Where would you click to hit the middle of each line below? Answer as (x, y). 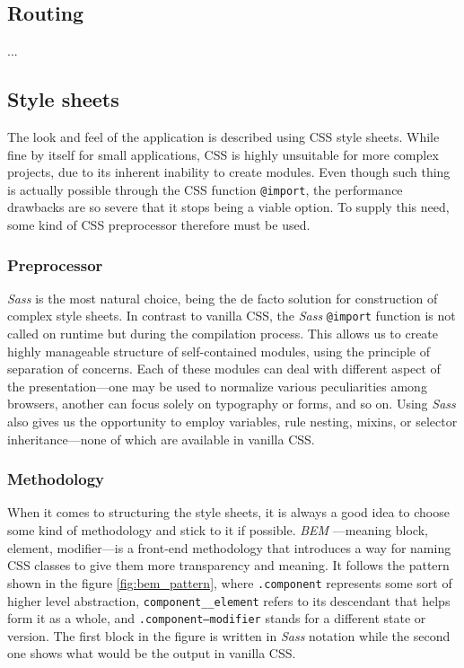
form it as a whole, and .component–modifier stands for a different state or (217, 618)
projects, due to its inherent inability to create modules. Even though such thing (229, 172)
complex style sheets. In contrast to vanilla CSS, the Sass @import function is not (232, 316)
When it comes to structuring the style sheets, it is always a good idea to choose (228, 512)
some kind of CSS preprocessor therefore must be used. (159, 225)
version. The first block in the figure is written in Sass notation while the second (229, 635)
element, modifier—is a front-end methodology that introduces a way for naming (229, 547)
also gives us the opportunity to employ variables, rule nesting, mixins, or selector (232, 422)
